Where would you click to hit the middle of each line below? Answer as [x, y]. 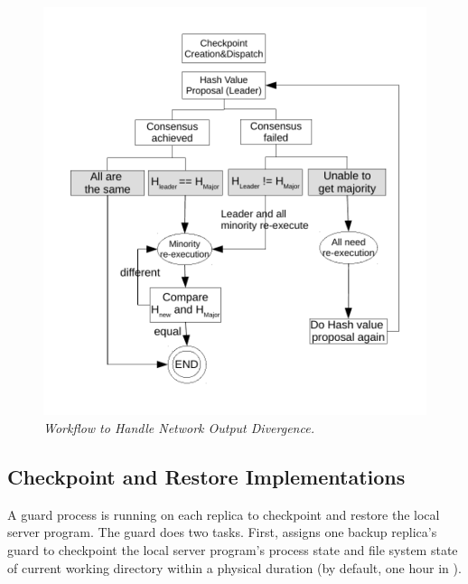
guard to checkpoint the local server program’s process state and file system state [233, 549]
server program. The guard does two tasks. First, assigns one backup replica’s [222, 532]
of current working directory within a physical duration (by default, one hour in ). [234, 567]
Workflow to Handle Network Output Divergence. [179, 427]
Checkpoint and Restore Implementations [206, 476]
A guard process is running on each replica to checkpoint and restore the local [224, 514]
